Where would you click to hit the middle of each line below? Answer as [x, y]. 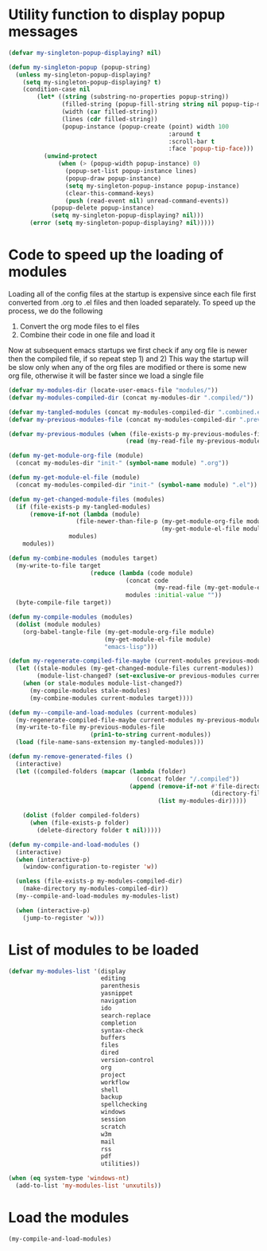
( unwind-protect [70, 156]
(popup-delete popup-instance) [103, 208]
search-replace [126, 1015]
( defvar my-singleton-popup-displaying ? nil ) [85, 53]
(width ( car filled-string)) [110, 112]
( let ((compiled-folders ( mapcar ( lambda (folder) [101, 771]
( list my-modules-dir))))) [202, 801]
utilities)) [120, 1164]
